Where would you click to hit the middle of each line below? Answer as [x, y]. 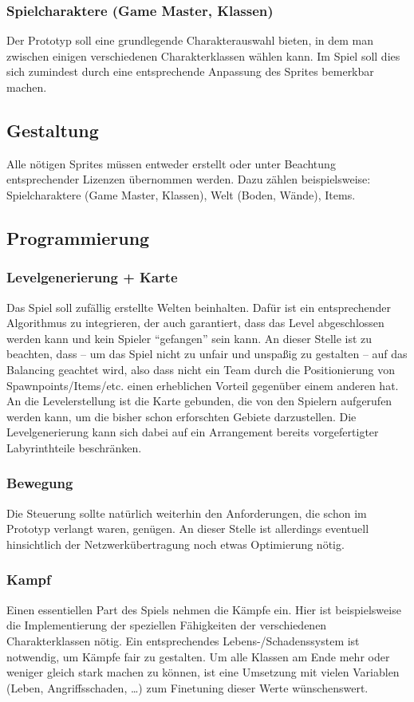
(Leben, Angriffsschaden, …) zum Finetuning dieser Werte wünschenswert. [187, 687]
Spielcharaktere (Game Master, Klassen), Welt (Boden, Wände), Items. [181, 194]
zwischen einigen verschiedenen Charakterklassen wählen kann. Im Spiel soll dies [203, 55]
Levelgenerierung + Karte [92, 277]
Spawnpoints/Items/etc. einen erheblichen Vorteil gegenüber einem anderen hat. [203, 385]
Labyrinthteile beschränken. [74, 447]
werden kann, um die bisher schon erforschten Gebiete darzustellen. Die [181, 416]
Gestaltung [53, 130]
